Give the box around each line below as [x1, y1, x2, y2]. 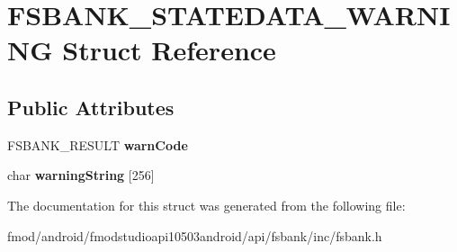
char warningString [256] [7, 166, 155, 184]
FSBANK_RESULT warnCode [7, 135, 188, 154]
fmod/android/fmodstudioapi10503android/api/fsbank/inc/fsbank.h [7, 226, 382, 245]
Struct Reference [62, 31, 276, 68]
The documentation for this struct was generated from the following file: [7, 195, 406, 214]
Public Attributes [7, 93, 175, 121]
